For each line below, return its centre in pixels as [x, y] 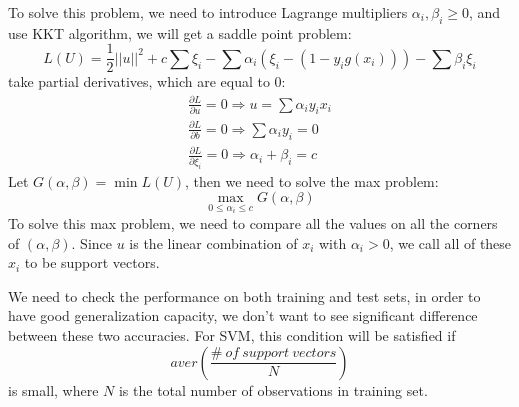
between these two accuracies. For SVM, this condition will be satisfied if [232, 334]
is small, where [53, 389]
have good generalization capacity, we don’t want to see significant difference [243, 315]
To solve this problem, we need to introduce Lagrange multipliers [208, 12]
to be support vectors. [92, 262]
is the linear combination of [213, 242]
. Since [92, 242]
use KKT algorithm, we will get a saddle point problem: [180, 32]
